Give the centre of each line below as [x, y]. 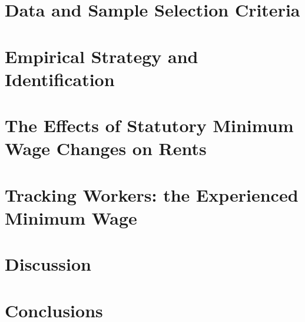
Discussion [48, 264]
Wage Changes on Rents [106, 148]
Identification [60, 79]
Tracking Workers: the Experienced [152, 194]
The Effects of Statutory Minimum [149, 125]
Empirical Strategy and [102, 56]
